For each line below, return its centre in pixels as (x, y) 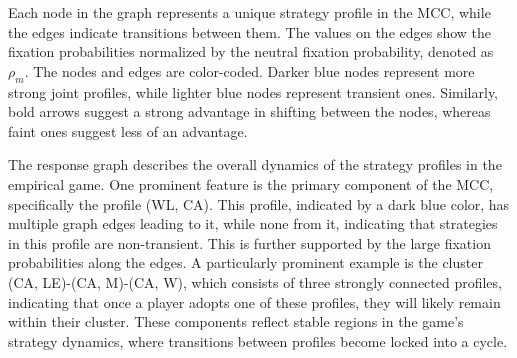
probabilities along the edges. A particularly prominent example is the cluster (245, 262)
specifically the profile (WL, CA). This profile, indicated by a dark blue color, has (259, 203)
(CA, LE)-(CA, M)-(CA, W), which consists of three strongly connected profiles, (255, 281)
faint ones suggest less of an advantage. (128, 130)
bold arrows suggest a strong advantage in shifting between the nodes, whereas (249, 111)
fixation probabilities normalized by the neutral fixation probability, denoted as (251, 51)
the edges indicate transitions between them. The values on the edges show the (250, 31)
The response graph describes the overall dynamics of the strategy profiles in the (255, 164)
